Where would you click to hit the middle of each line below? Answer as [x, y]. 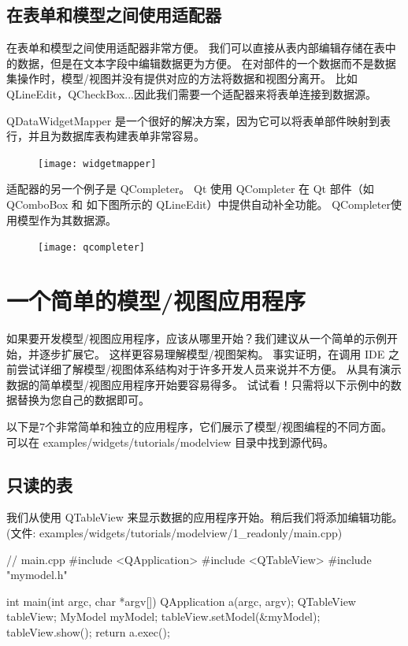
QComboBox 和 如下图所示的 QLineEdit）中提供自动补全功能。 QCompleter [198, 204]
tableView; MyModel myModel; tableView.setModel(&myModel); [163, 616]
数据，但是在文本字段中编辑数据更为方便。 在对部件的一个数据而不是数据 [206, 63]
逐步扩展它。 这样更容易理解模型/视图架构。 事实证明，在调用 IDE [212, 353]
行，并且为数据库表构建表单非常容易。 [106, 136]
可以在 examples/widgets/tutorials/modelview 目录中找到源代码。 [170, 442]
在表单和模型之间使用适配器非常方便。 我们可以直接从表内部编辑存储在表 [196, 48]
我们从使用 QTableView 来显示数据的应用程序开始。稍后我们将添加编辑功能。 [205, 517]
